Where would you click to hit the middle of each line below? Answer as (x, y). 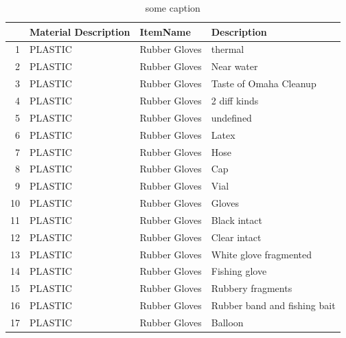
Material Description (80, 31)
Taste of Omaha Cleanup (264, 83)
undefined (231, 117)
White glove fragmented (262, 254)
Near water (234, 66)
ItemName (165, 31)
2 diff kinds (235, 100)
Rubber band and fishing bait (273, 305)
